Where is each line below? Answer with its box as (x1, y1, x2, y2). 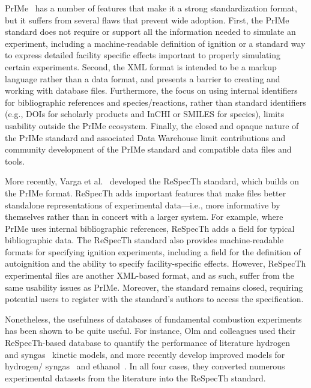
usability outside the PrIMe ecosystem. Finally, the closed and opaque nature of (5, 119, 299, 132)
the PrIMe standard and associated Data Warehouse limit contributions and (5, 131, 286, 144)
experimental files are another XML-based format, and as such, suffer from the (5, 269, 294, 282)
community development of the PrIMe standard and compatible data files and (5, 143, 292, 156)
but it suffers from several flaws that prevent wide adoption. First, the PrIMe (5, 13, 289, 26)
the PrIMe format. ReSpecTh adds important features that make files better (5, 186, 286, 199)
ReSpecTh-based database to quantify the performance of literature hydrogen (5, 336, 291, 349)
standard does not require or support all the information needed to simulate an (5, 25, 296, 38)
